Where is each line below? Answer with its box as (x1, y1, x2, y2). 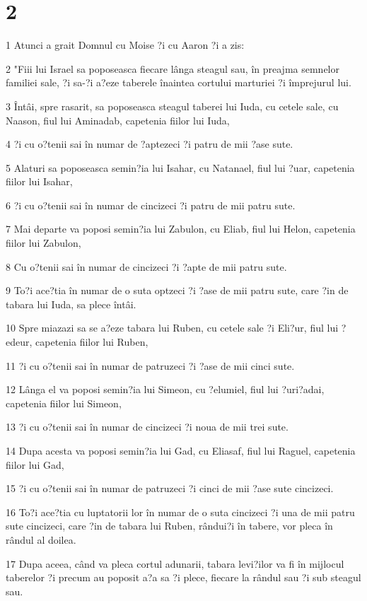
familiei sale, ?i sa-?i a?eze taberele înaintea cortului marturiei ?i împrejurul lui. (6, 75, 351, 90)
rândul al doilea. (6, 532, 76, 547)
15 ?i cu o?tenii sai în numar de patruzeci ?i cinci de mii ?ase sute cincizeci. (6, 481, 334, 496)
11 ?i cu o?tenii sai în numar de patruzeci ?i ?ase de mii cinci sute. (6, 358, 295, 373)
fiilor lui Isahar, (6, 174, 73, 189)
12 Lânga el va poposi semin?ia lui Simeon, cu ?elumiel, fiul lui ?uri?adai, (6, 382, 325, 397)
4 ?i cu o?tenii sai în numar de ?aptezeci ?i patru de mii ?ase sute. (6, 136, 293, 151)
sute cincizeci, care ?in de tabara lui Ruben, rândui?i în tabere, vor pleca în (6, 518, 333, 533)
